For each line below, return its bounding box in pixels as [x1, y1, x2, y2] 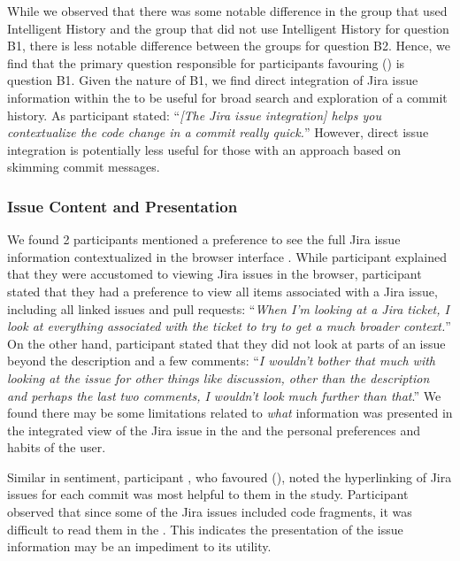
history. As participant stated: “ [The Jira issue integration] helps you [7, 105, 381, 124]
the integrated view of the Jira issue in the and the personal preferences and [7, 420, 420, 439]
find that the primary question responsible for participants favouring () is [7, 53, 405, 72]
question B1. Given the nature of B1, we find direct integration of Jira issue [7, 71, 418, 89]
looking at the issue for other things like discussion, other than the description [7, 368, 430, 387]
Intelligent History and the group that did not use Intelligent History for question [7, 19, 449, 37]
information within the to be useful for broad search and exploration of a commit [7, 88, 448, 106]
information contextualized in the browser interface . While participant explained [7, 247, 447, 265]
